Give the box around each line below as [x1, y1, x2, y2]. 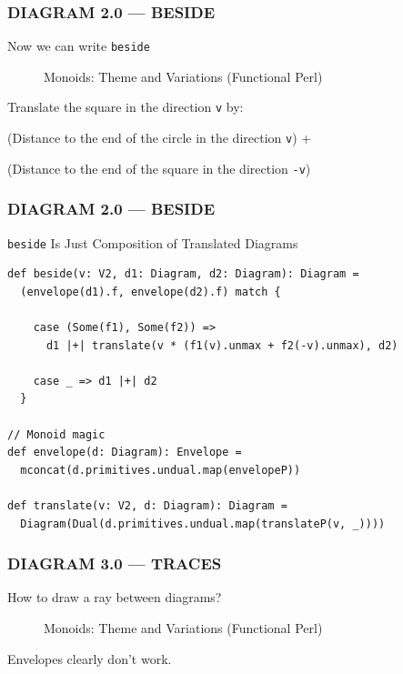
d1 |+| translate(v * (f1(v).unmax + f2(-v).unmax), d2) [45, 338, 398, 352]
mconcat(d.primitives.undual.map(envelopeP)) [20, 463, 301, 477]
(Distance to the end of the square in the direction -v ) [7, 158, 311, 177]
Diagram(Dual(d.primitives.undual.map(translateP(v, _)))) [20, 517, 386, 530]
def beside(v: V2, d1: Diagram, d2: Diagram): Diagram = [7, 267, 359, 281]
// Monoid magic [7, 428, 106, 441]
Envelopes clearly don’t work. [7, 649, 172, 668]
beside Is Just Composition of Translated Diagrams [7, 233, 298, 252]
